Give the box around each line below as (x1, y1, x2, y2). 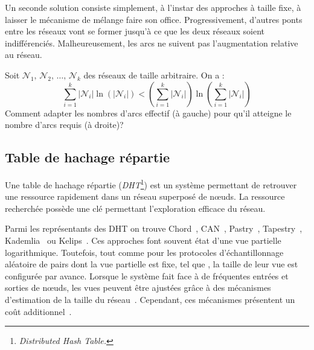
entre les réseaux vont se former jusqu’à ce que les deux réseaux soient (5, 25, 264, 37)
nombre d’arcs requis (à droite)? (5, 118, 124, 131)
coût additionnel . (5, 305, 72, 317)
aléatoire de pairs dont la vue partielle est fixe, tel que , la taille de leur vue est (5, 258, 298, 270)
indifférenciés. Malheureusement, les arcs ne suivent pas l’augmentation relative (5, 36, 298, 49)
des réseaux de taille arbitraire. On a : (83, 68, 225, 81)
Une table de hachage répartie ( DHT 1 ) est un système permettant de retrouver (5, 176, 297, 191)
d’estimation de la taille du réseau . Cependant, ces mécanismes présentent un (5, 293, 295, 305)
